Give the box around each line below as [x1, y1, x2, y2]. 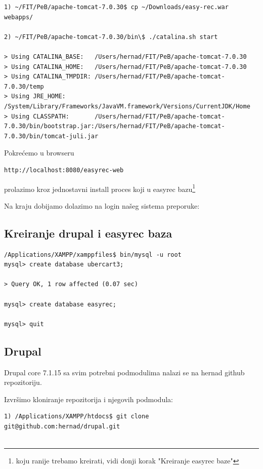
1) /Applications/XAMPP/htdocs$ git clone [4, 413, 149, 420]
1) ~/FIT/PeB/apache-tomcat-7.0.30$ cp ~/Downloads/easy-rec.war [4, 4, 229, 11]
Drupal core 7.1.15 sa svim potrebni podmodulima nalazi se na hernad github [4, 367, 245, 377]
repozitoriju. [4, 377, 42, 387]
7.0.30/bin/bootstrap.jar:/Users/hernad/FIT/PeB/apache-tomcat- [4, 123, 225, 130]
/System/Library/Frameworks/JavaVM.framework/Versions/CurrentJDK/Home [4, 102, 250, 110]
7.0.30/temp [4, 83, 44, 90]
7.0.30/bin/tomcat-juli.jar [4, 132, 99, 140]
